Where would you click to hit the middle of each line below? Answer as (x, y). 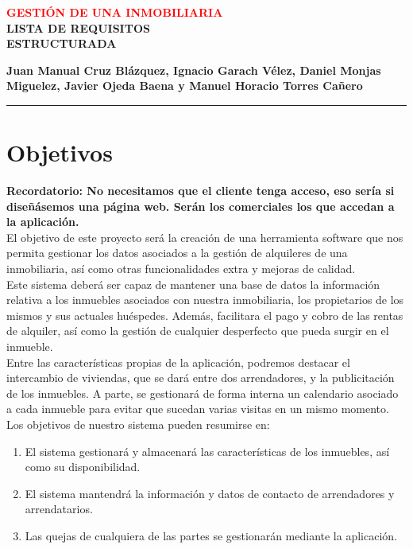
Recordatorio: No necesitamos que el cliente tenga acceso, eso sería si (201, 191)
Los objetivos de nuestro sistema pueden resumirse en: (138, 424)
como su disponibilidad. (83, 467)
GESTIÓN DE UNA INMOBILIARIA (115, 12)
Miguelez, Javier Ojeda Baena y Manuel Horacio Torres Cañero (185, 86)
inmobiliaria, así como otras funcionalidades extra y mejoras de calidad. (181, 269)
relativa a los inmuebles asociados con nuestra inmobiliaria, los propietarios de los (205, 300)
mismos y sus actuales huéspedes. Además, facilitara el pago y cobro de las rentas (205, 315)
